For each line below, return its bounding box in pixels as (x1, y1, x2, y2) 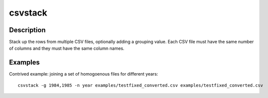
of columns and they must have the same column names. (9, 45, 124, 51)
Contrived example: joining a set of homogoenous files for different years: (9, 71, 158, 77)
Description (9, 26, 46, 34)
